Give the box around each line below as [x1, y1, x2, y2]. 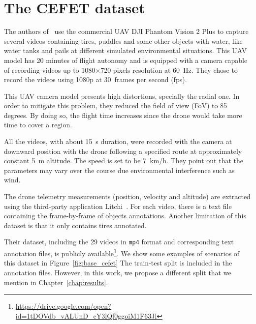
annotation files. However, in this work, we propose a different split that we [4, 267, 231, 277]
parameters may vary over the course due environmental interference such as [4, 165, 235, 175]
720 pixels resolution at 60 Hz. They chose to [100, 64, 238, 75]
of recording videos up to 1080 [4, 64, 96, 75]
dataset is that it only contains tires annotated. [4, 220, 147, 230]
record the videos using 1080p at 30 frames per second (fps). [4, 74, 187, 85]
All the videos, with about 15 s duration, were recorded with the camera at [4, 136, 232, 147]
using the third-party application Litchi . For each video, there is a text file [4, 201, 232, 211]
